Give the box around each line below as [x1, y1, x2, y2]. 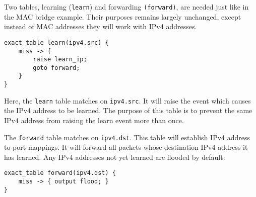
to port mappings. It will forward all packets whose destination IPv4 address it [4, 142, 248, 152]
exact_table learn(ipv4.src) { [4, 39, 109, 46]
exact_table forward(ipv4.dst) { [4, 169, 116, 177]
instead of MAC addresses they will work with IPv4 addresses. [4, 21, 197, 32]
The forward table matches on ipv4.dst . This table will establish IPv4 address [4, 132, 250, 142]
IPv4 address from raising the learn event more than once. [4, 115, 184, 126]
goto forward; [33, 64, 80, 71]
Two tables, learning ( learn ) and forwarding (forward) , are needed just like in [4, 2, 249, 12]
